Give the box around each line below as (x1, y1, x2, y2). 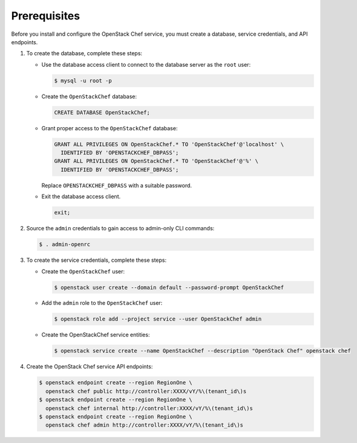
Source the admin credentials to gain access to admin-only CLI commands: (26, 225, 215, 232)
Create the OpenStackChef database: (41, 93, 137, 100)
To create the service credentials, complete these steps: (26, 256, 166, 264)
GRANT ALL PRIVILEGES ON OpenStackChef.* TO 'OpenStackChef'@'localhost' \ (54, 141, 284, 148)
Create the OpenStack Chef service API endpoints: (26, 363, 153, 370)
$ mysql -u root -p (54, 77, 112, 84)
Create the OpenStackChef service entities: (41, 331, 150, 339)
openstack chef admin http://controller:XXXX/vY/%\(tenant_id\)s (45, 422, 244, 428)
